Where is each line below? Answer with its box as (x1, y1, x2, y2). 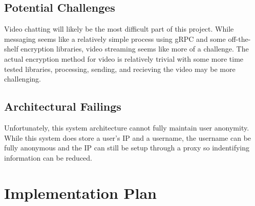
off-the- (228, 33, 251, 44)
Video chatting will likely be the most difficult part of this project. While (4, 23, 234, 34)
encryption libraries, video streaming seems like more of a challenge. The (20, 43, 249, 54)
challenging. (4, 73, 41, 84)
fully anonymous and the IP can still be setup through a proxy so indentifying (4, 142, 249, 153)
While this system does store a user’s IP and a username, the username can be (4, 132, 251, 143)
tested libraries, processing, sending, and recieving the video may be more (4, 63, 236, 74)
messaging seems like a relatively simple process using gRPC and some (4, 33, 226, 44)
